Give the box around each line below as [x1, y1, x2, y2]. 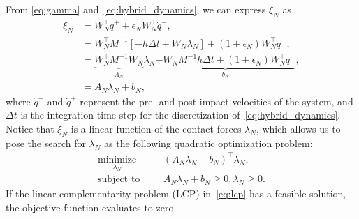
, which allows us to [256, 121, 341, 136]
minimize [98, 154, 137, 165]
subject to [98, 174, 140, 185]
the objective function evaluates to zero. [6, 199, 177, 214]
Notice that [6, 121, 54, 136]
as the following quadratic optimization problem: [104, 135, 313, 150]
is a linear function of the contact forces [71, 121, 242, 136]
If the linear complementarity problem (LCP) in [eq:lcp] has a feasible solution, [6, 186, 346, 200]
